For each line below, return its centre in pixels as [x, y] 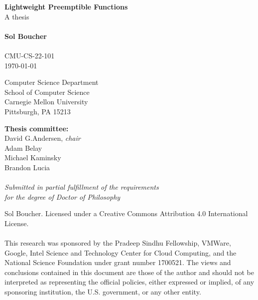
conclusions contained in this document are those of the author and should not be [129, 272]
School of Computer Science [47, 92]
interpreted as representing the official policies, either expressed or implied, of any [129, 282]
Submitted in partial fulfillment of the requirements [82, 187]
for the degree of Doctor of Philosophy [63, 196]
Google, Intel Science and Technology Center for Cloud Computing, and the [121, 252]
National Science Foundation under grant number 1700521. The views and [118, 262]
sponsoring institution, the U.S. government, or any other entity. [103, 292]
